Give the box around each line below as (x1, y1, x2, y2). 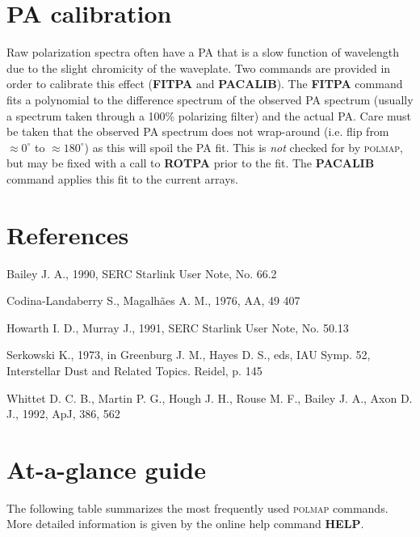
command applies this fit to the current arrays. (6, 170, 238, 187)
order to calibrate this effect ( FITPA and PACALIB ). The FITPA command (6, 75, 403, 92)
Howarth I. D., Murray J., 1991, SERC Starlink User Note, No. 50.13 (6, 319, 349, 336)
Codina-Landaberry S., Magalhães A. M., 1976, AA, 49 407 (6, 292, 300, 309)
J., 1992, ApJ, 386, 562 (6, 405, 120, 422)
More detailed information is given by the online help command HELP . (6, 515, 364, 532)
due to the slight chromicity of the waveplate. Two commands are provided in (6, 59, 391, 76)
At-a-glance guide (6, 452, 206, 485)
